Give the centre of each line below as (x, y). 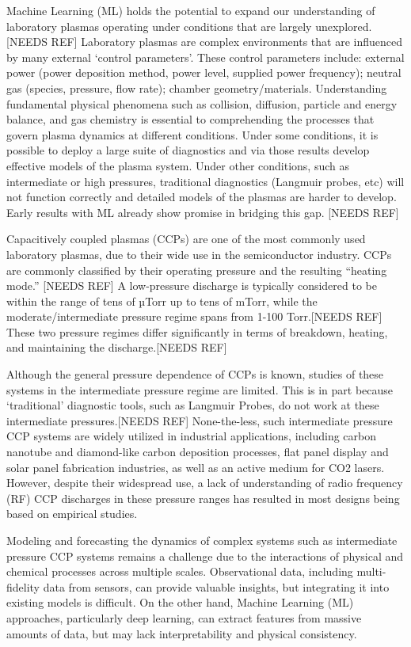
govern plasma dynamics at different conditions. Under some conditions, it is (192, 134)
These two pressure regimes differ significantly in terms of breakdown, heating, (197, 331)
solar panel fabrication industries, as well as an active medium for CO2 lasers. (196, 467)
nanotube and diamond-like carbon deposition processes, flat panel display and (198, 452)
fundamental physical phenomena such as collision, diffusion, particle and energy (202, 103)
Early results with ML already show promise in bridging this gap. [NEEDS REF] (203, 212)
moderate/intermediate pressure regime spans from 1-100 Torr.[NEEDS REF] (194, 316)
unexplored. (344, 26)
